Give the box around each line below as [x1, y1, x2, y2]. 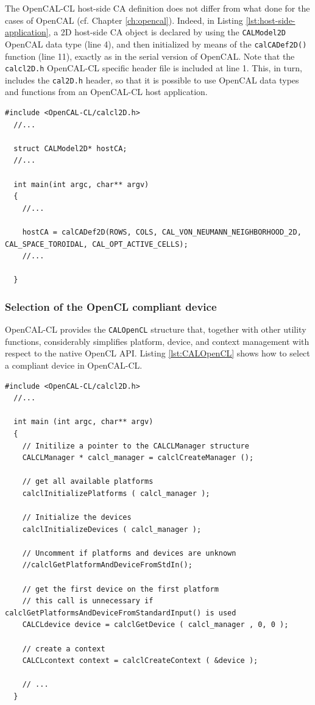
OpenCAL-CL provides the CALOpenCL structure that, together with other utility [5, 323, 306, 336]
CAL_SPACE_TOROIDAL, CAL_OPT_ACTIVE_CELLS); [5, 239, 188, 249]
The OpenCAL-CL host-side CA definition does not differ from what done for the [5, 2, 310, 14]
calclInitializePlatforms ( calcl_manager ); [22, 489, 210, 498]
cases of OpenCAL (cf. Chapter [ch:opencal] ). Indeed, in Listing [5, 13, 243, 26]
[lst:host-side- [246, 13, 296, 26]
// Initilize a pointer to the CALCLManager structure [22, 441, 249, 450]
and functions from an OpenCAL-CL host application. [5, 85, 208, 98]
